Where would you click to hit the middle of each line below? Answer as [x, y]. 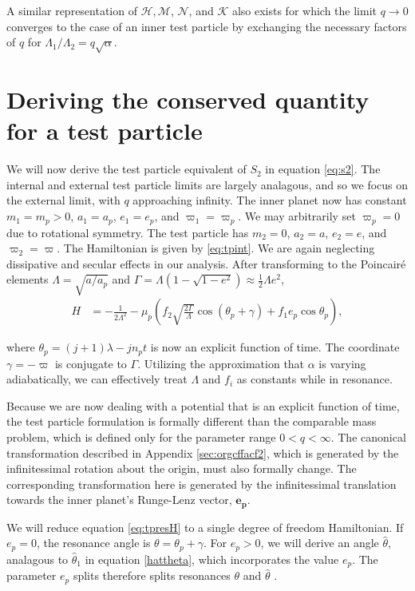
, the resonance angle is [93, 543]
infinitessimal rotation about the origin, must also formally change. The [182, 468]
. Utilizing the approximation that [221, 363]
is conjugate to [91, 363]
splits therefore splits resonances [152, 575]
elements [28, 279]
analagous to [38, 559]
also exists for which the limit [304, 10]
